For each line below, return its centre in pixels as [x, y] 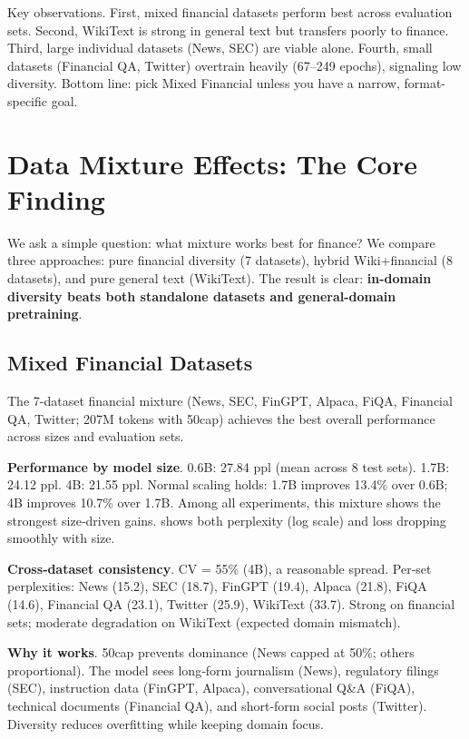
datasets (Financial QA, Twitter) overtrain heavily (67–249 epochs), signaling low [234, 65]
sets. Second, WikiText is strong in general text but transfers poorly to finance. [228, 30]
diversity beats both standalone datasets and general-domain [202, 296]
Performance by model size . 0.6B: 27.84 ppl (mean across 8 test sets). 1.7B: [229, 466]
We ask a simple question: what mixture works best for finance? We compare [221, 242]
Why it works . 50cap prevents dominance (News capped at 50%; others [211, 652]
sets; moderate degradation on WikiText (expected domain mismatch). [204, 621]
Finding [56, 198]
